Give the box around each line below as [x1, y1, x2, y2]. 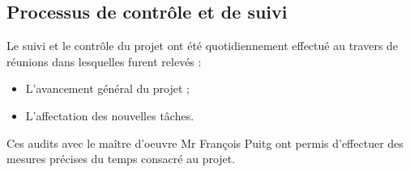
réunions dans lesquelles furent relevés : [6, 52, 202, 69]
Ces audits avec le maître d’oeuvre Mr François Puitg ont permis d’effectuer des [6, 134, 404, 151]
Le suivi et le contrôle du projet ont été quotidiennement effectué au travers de [6, 37, 399, 54]
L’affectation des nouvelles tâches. [25, 107, 194, 124]
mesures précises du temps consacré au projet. [6, 150, 236, 167]
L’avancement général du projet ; [25, 80, 190, 97]
